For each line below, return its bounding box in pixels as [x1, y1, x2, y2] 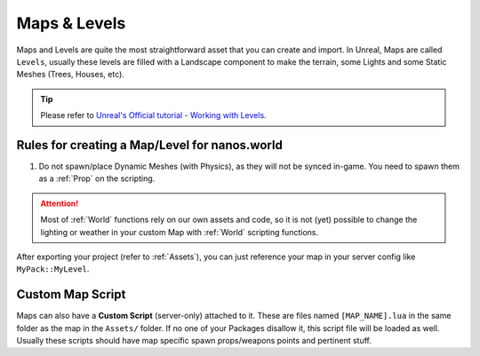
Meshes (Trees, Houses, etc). [16, 69, 124, 80]
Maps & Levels [16, 13, 126, 33]
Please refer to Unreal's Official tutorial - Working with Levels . [40, 110, 267, 121]
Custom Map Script [16, 287, 126, 302]
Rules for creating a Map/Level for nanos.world [16, 138, 284, 153]
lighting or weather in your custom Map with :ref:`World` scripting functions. [40, 226, 319, 237]
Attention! [40, 198, 79, 209]
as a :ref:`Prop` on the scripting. [38, 173, 156, 184]
